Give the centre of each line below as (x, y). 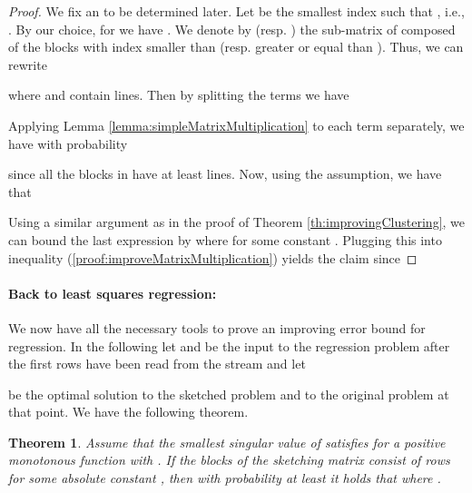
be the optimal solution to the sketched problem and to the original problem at (229, 394)
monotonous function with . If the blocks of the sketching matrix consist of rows (229, 460)
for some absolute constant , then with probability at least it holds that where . (225, 478)
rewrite (28, 64)
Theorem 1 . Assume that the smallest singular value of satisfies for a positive (227, 442)
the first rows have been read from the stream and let (157, 364)
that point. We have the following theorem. (128, 412)
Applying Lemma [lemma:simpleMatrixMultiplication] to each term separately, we (236, 125)
